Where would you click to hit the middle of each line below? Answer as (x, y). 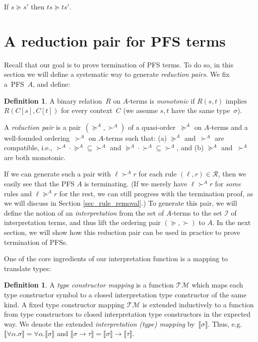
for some (228, 184)
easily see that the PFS (39, 184)
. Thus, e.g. (225, 323)
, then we (232, 174)
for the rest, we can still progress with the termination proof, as (156, 193)
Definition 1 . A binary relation (53, 100)
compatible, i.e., (28, 147)
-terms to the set (197, 212)
